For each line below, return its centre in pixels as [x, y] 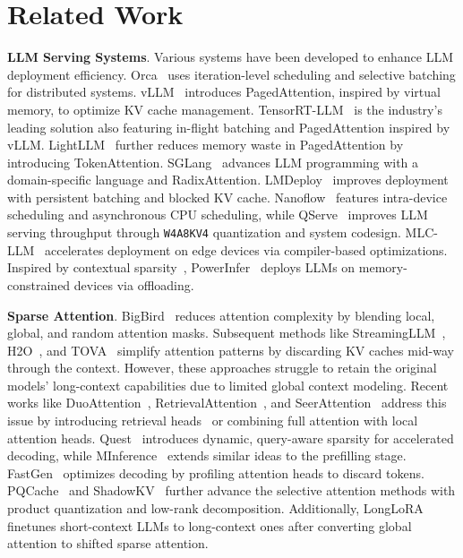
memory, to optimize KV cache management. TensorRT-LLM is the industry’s [225, 109]
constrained [39, 284]
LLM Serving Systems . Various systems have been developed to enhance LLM [231, 57]
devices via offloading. [134, 284]
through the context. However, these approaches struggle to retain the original [222, 368]
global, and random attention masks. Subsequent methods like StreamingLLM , [227, 333]
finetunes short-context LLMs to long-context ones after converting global [210, 525]
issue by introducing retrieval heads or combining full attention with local [213, 421]
